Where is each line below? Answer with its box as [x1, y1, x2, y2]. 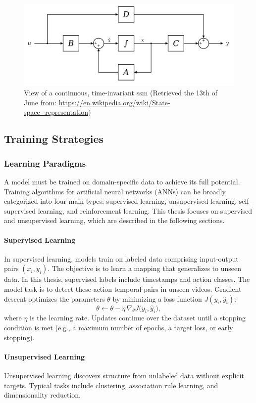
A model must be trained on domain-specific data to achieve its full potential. [4, 177, 240, 186]
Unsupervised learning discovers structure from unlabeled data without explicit [4, 370, 244, 380]
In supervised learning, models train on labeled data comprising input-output [4, 253, 239, 264]
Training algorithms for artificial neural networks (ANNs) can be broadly [4, 186, 226, 196]
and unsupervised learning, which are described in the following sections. [4, 215, 225, 225]
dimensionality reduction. [4, 390, 81, 400]
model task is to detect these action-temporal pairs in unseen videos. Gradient [4, 283, 242, 294]
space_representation [24, 107, 89, 117]
